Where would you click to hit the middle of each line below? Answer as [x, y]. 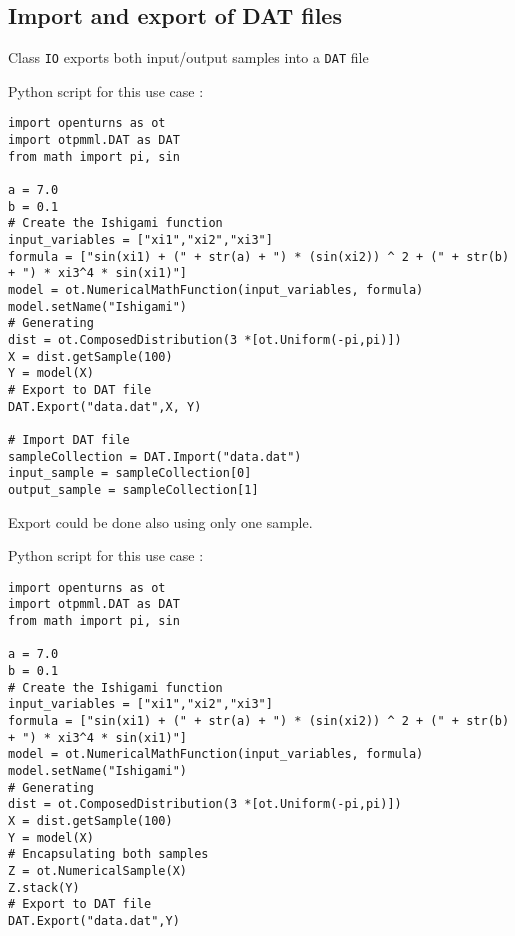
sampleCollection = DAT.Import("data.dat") [155, 456]
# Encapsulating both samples [108, 854]
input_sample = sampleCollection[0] [130, 473]
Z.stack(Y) [44, 887]
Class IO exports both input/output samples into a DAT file [188, 57]
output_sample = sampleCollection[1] [133, 489]
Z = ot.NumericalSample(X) [97, 870]
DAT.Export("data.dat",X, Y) [105, 406]
